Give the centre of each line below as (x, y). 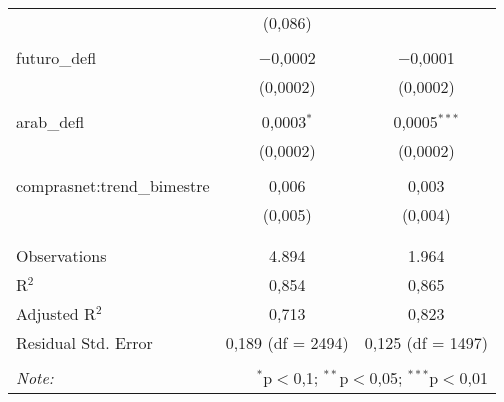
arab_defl (50, 121)
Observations (61, 255)
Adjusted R (56, 313)
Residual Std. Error (84, 342)
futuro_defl (56, 57)
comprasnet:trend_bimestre (113, 185)
